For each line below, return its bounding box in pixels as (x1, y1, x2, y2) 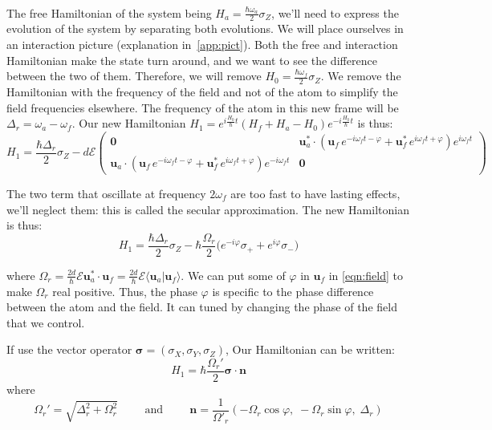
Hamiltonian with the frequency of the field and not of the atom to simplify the (6, 83, 398, 100)
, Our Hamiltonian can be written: (226, 341, 395, 358)
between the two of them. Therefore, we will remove (6, 67, 262, 84)
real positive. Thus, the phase (52, 282, 197, 299)
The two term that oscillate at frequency (6, 185, 206, 201)
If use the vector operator (6, 341, 132, 358)
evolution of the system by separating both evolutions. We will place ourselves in (6, 20, 404, 37)
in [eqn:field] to (328, 266, 403, 283)
